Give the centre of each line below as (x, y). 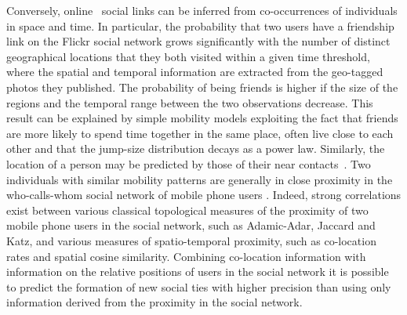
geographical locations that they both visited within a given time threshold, (188, 56)
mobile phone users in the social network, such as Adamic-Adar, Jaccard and (191, 225)
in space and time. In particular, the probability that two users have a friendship (200, 25)
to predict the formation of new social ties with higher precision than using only (199, 286)
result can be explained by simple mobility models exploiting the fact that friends (202, 118)
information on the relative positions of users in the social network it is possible (198, 272)
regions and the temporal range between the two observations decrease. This (190, 102)
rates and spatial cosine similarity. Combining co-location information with (186, 256)
